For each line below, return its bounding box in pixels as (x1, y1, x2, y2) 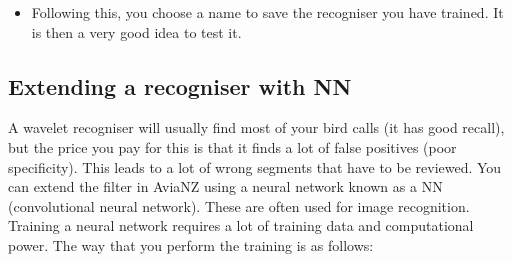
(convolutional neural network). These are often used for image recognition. (8, 195, 470, 216)
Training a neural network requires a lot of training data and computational (8, 215, 474, 236)
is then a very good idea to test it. (31, 21, 242, 42)
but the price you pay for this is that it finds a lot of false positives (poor (8, 136, 457, 157)
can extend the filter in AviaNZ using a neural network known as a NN (8, 176, 443, 197)
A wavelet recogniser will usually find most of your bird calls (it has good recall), (8, 117, 505, 138)
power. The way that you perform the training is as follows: (8, 234, 374, 255)
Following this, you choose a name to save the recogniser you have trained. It (31, 2, 504, 22)
